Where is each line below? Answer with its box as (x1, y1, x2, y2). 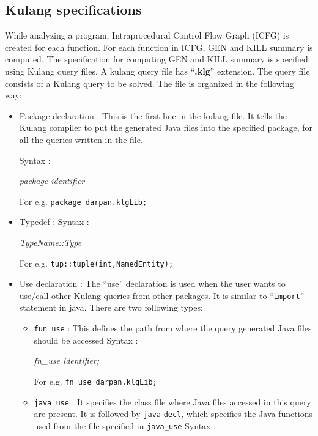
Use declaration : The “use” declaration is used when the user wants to (19, 277, 286, 290)
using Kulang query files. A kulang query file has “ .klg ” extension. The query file (5, 64, 310, 77)
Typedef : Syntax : (19, 215, 89, 228)
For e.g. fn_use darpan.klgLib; (34, 374, 157, 387)
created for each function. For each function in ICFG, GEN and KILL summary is (5, 40, 313, 53)
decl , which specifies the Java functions (163, 407, 312, 420)
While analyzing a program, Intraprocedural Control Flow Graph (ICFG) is (5, 29, 289, 42)
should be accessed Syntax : (34, 333, 138, 346)
